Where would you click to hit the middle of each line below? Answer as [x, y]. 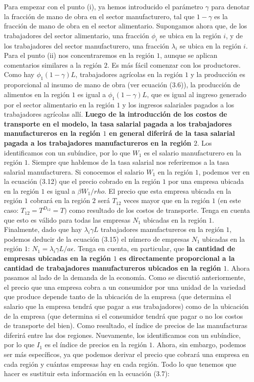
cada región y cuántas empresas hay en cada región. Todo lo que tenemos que [120, 364]
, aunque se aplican [189, 55]
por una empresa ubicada [206, 181]
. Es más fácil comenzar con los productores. [174, 64]
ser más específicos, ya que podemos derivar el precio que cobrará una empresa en [127, 354]
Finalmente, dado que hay [43, 229]
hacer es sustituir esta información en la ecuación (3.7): [87, 373]
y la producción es [218, 74]
